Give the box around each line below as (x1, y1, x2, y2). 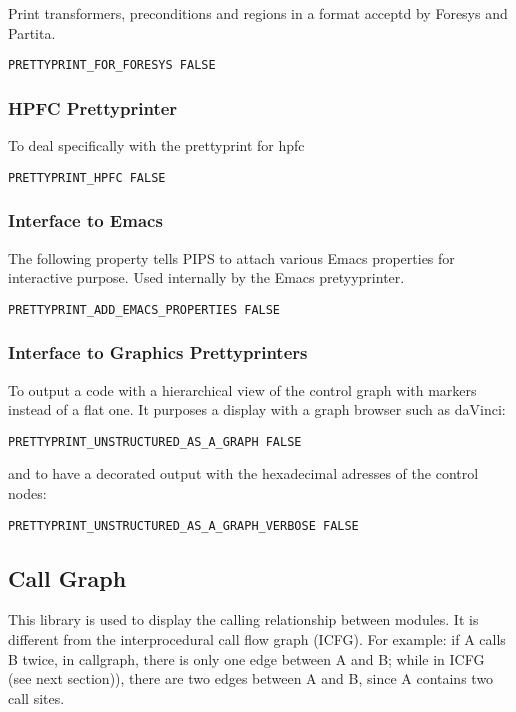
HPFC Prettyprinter (8, 95, 178, 120)
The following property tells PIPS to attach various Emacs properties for (8, 247, 455, 268)
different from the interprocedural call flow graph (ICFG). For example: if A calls (8, 629, 506, 650)
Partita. (8, 22, 56, 43)
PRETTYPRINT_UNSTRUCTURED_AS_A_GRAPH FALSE (8, 434, 302, 449)
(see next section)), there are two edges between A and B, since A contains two (8, 668, 494, 689)
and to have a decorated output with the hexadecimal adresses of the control (8, 463, 479, 484)
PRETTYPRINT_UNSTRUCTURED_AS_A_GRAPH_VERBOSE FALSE (8, 518, 359, 533)
